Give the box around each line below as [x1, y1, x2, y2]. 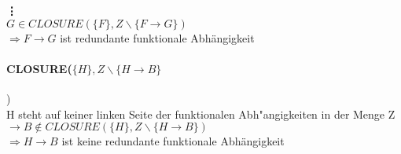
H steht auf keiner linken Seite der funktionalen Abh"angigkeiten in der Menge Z [6, 105, 395, 122]
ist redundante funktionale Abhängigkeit [60, 29, 255, 46]
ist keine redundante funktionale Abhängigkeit [61, 133, 285, 149]
